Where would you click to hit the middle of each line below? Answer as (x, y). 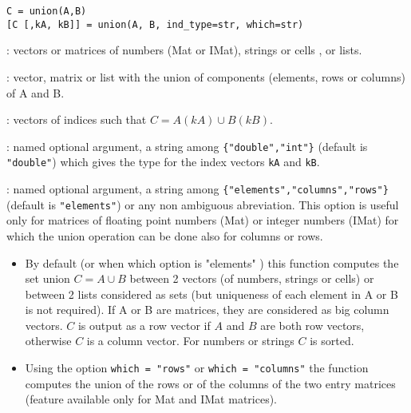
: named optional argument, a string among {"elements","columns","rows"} (198, 189)
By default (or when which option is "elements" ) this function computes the (212, 262)
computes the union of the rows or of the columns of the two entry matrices (210, 383)
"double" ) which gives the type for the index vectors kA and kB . (163, 162)
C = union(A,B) (47, 11)
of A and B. (36, 92)
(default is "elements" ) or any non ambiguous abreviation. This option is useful (203, 204)
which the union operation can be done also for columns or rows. (165, 235)
